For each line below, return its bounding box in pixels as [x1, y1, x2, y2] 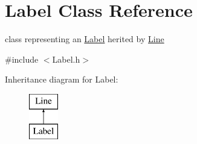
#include [5, 52, 39, 65]
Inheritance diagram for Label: [5, 73, 118, 86]
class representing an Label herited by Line [5, 33, 164, 45]
